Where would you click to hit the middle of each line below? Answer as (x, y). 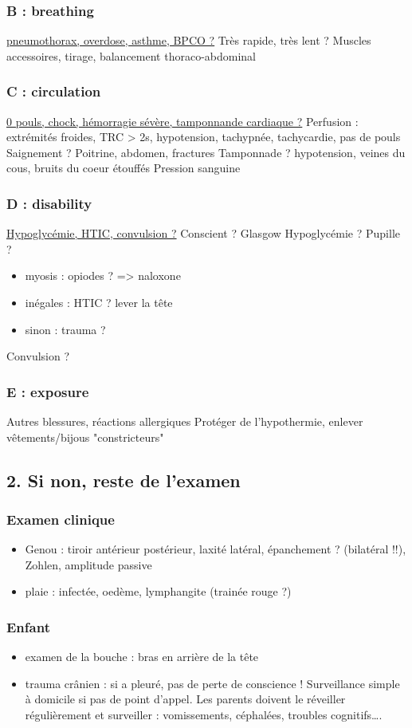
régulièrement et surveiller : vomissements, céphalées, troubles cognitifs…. (204, 714)
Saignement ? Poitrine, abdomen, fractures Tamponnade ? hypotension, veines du (206, 152)
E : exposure (48, 391)
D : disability (49, 203)
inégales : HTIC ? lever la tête (99, 302)
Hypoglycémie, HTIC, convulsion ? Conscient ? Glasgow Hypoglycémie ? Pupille (203, 233)
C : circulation (54, 91)
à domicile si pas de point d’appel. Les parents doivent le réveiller (185, 699)
